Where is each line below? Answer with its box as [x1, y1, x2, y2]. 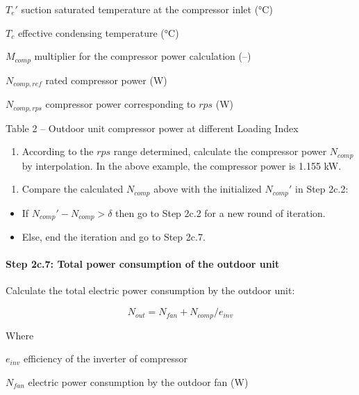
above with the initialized [153, 182, 262, 196]
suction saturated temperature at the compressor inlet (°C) [21, 2, 273, 16]
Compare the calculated [22, 182, 124, 196]
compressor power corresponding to [45, 97, 196, 111]
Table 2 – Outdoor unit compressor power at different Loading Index [6, 120, 299, 135]
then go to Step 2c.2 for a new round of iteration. [115, 205, 326, 220]
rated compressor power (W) [45, 72, 167, 87]
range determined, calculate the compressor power [113, 144, 327, 159]
